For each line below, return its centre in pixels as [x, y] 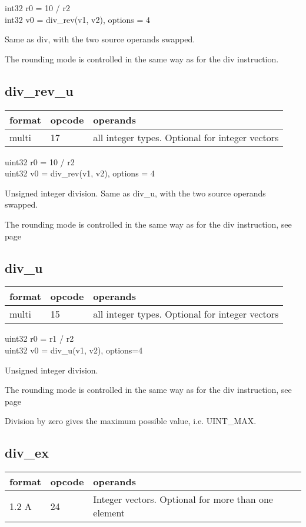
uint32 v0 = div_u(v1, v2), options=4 [74, 350]
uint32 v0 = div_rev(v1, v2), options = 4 [80, 173]
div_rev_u [39, 90]
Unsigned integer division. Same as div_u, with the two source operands [135, 193]
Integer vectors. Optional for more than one [183, 499]
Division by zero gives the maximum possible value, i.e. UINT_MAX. [131, 421]
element [109, 513]
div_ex [27, 453]
